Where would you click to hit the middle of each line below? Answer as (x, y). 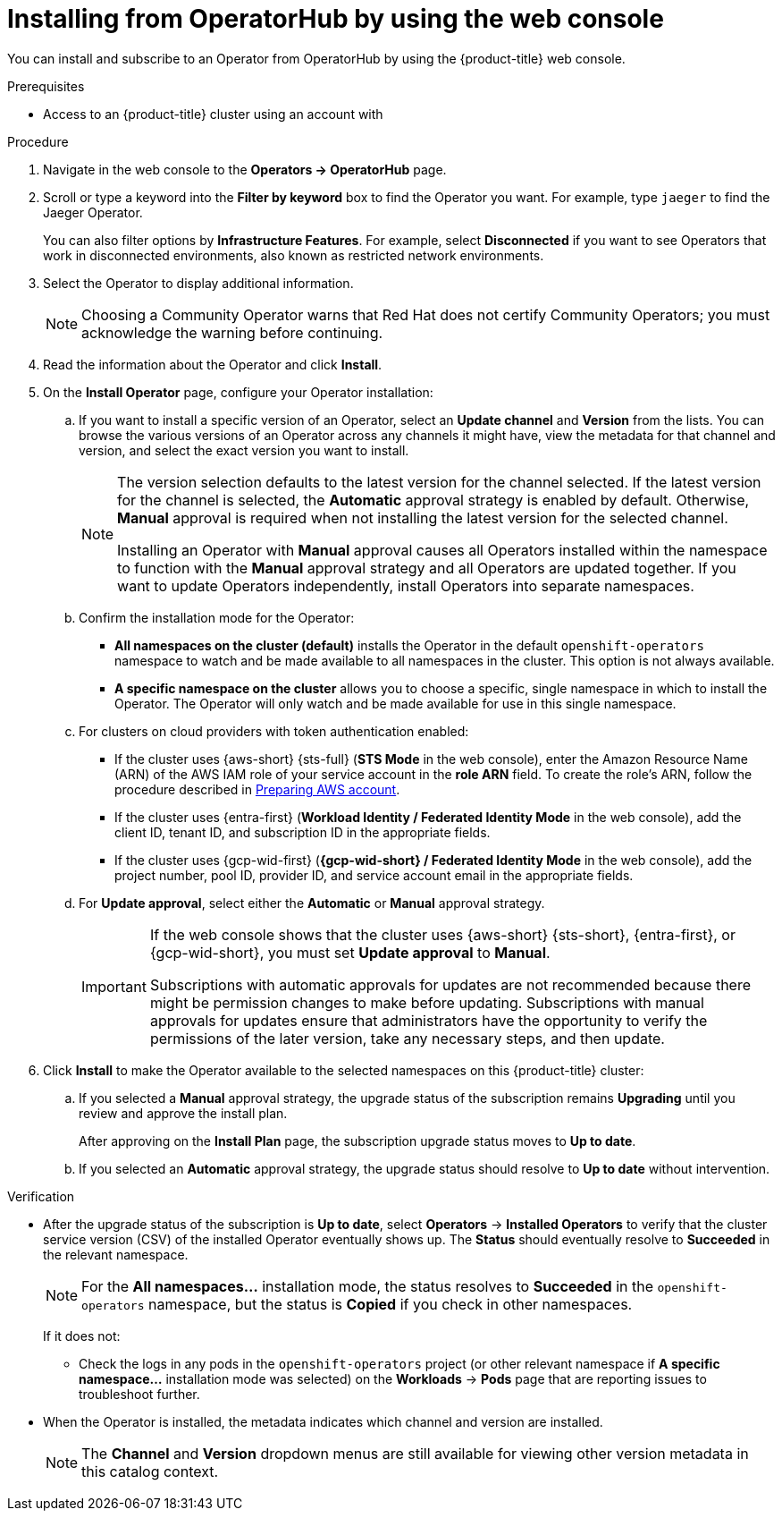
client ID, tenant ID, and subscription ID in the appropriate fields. (303, 832)
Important (114, 986)
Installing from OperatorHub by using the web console (336, 19)
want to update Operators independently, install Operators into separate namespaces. (406, 585)
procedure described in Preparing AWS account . (257, 789)
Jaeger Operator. (93, 212)
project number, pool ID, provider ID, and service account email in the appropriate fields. (374, 875)
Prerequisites (46, 86)
